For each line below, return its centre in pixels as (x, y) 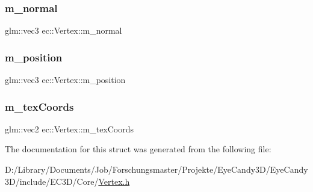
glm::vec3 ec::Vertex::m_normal (64, 30)
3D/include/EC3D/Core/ (52, 181)
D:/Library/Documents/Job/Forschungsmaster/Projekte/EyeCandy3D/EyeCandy (156, 169)
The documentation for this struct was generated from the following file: (138, 149)
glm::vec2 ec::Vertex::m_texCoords (70, 129)
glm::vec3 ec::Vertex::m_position (65, 80)
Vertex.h (114, 181)
